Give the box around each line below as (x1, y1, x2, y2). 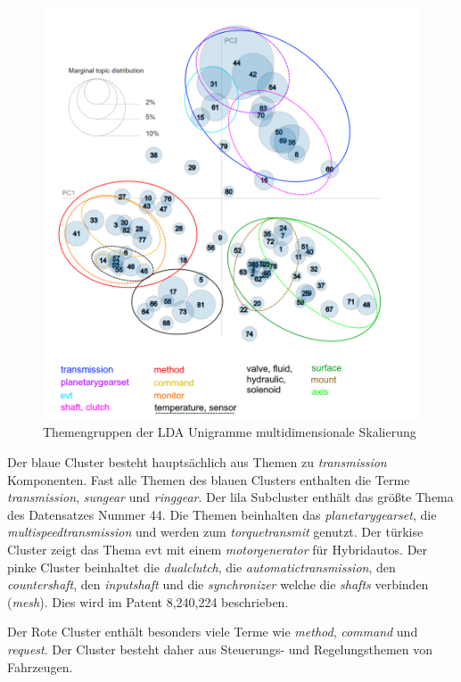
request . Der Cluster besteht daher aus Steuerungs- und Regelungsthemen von (7, 639, 433, 658)
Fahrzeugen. (7, 657, 73, 676)
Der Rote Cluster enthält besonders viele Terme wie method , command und (7, 622, 418, 641)
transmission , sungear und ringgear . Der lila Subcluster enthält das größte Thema (7, 488, 454, 506)
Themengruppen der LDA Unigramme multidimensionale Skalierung (43, 423, 416, 441)
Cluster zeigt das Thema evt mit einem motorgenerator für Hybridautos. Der (7, 540, 428, 559)
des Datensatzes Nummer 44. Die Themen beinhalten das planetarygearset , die (7, 505, 437, 523)
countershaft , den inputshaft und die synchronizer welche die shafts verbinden (7, 575, 429, 594)
